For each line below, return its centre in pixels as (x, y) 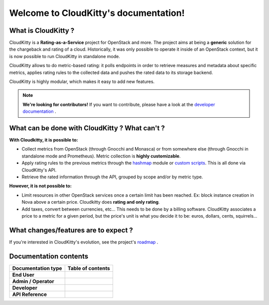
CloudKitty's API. (39, 170)
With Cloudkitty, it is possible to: (44, 140)
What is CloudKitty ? (42, 31)
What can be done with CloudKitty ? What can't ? (87, 128)
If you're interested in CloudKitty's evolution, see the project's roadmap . (84, 242)
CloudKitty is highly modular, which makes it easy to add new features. (82, 81)
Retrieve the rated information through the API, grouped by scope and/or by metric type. (112, 177)
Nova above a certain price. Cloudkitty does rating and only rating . (91, 202)
